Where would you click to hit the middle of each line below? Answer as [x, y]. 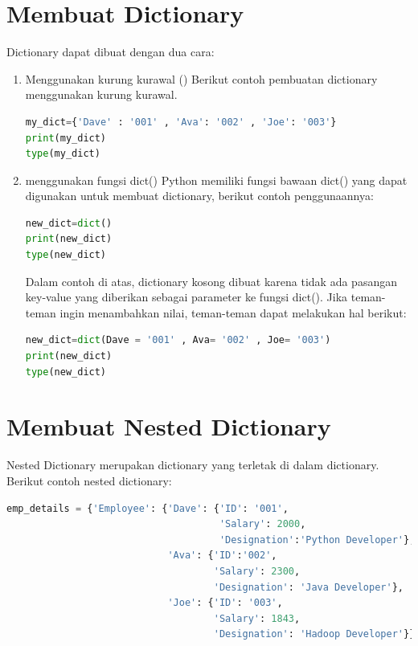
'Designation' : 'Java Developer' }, [308, 587]
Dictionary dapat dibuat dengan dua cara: [111, 52]
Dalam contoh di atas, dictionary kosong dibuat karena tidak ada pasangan [211, 281]
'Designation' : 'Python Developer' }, [317, 540]
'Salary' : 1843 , [257, 618]
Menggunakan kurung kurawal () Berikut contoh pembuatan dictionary [201, 78]
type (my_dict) [63, 154]
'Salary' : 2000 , [262, 524]
